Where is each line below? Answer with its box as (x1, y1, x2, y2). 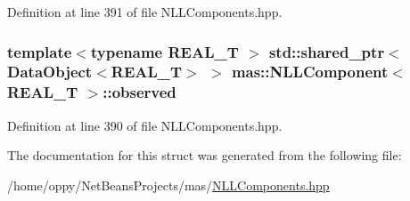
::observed (102, 81, 176, 103)
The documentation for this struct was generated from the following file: (7, 146, 402, 165)
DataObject (7, 60, 93, 83)
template (7, 40, 72, 62)
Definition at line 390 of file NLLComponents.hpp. (7, 116, 283, 134)
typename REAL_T (90, 40, 239, 62)
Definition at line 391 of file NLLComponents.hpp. (7, 3, 283, 20)
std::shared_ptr (268, 40, 385, 62)
